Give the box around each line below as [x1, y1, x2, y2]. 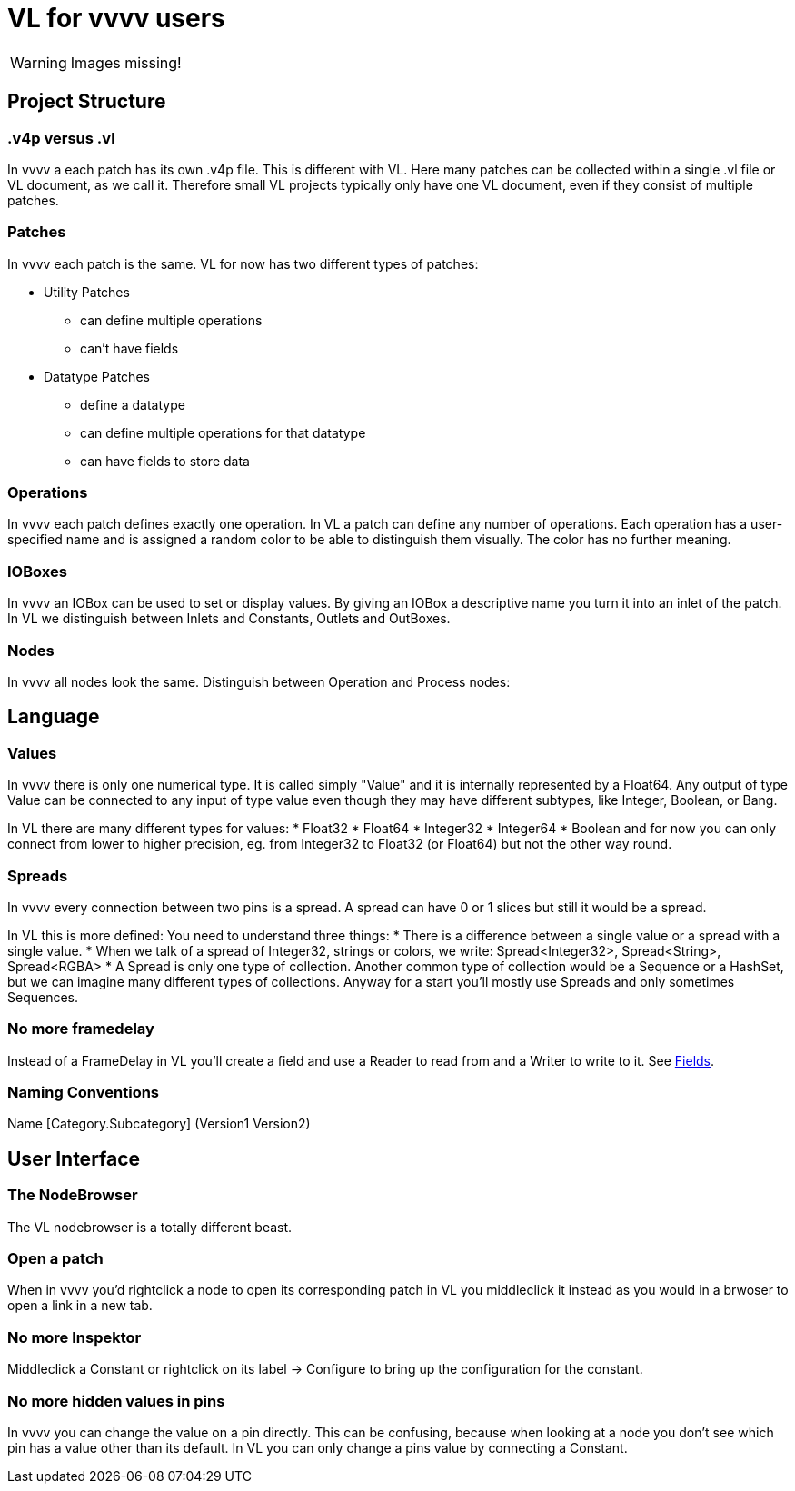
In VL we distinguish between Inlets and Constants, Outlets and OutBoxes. [7, 611, 451, 627]
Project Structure [7, 90, 166, 114]
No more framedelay [7, 1019, 154, 1039]
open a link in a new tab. [7, 1297, 153, 1314]
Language [7, 705, 100, 729]
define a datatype [80, 396, 185, 413]
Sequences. [7, 989, 79, 1005]
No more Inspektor [7, 1327, 142, 1347]
